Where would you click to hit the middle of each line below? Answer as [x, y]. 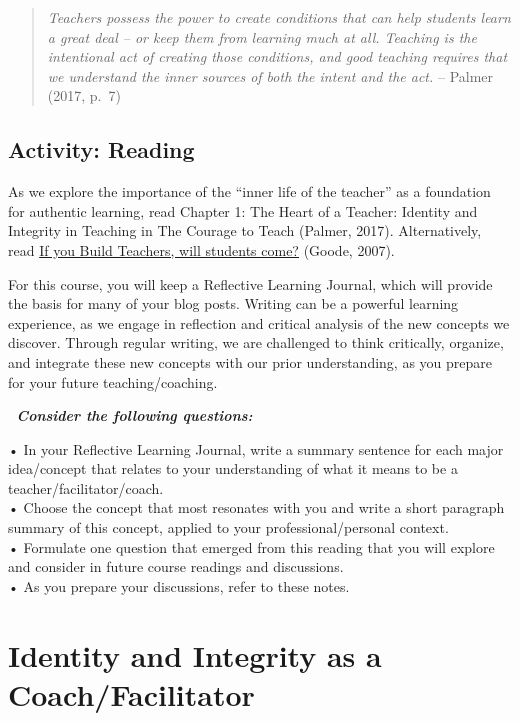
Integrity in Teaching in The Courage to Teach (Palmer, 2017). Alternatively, [245, 230]
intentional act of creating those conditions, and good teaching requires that [277, 56]
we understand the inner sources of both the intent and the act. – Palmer [270, 75]
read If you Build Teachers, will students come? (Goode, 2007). [201, 249]
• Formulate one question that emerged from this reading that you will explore [251, 546]
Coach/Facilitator [131, 693]
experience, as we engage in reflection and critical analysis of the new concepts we [259, 322]
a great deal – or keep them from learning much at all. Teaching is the [262, 36]
